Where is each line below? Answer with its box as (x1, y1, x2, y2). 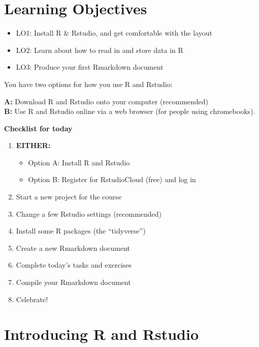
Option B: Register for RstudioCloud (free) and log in (28, 174, 196, 185)
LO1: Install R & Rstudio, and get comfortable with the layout (16, 27, 212, 38)
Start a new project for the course (16, 191, 122, 202)
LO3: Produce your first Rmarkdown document (16, 62, 164, 72)
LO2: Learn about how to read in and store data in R (16, 44, 183, 55)
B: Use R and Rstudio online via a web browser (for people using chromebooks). (4, 106, 255, 117)
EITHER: (16, 140, 51, 151)
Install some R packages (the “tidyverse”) (16, 225, 146, 236)
